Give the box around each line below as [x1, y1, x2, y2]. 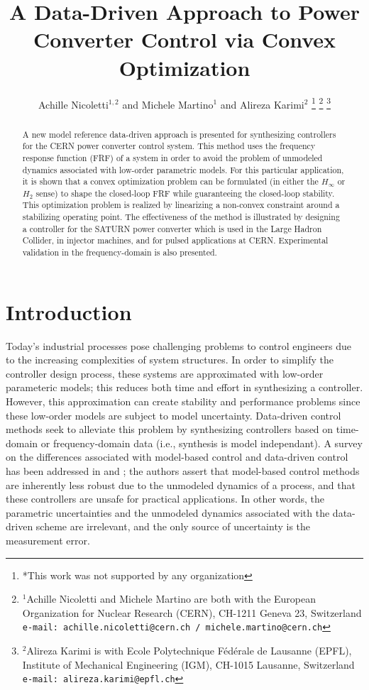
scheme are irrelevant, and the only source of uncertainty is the [35, 519, 311, 534]
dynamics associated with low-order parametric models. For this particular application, [22, 163, 344, 175]
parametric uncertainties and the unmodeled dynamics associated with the [6, 505, 330, 520]
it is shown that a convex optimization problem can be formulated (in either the [22, 175, 319, 187]
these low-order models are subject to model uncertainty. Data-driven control [6, 407, 341, 422]
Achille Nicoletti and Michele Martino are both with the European [26, 591, 316, 606]
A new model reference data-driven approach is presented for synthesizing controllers [22, 128, 336, 140]
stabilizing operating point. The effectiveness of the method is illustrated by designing [22, 211, 340, 223]
